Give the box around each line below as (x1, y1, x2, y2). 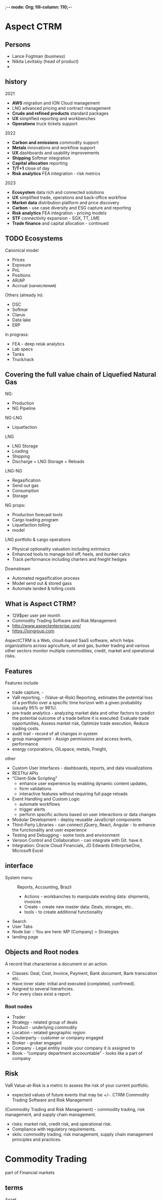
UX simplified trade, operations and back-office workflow (12, 194, 127, 200)
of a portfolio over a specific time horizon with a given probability (12, 700, 142, 706)
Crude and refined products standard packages (12, 110, 109, 116)
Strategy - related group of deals (12, 1019, 78, 1025)
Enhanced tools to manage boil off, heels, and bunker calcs (12, 551, 130, 557)
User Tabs (12, 923, 33, 929)
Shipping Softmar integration (12, 155, 71, 161)
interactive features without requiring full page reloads (19, 791, 128, 797)
